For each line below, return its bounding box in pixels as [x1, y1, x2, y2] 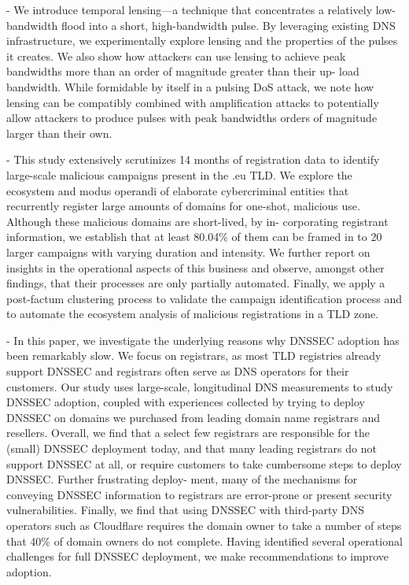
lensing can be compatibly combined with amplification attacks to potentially [6, 94, 379, 110]
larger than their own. [6, 124, 112, 141]
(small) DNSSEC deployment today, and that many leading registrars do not [6, 440, 377, 457]
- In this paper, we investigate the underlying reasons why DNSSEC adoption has [6, 331, 400, 348]
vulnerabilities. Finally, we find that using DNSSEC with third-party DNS [6, 502, 364, 518]
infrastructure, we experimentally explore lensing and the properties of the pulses [6, 32, 398, 49]
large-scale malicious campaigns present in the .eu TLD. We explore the [6, 166, 352, 183]
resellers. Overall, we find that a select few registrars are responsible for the [6, 424, 370, 441]
